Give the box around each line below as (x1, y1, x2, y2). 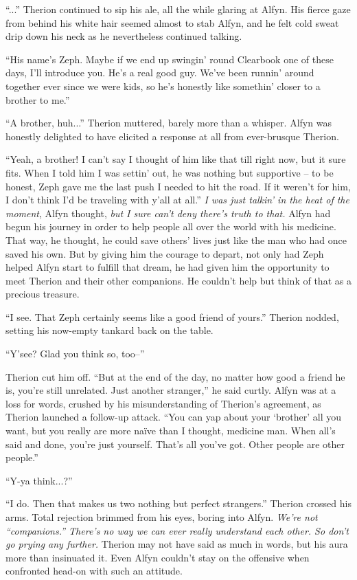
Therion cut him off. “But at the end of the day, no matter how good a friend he (5, 369, 345, 383)
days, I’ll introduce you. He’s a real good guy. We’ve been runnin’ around (5, 65, 314, 80)
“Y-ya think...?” (5, 473, 73, 487)
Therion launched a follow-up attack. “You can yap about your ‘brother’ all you (5, 410, 342, 424)
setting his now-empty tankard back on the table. (5, 323, 214, 337)
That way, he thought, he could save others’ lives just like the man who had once (5, 232, 347, 247)
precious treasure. (5, 287, 80, 301)
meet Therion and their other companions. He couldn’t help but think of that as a (5, 273, 352, 287)
